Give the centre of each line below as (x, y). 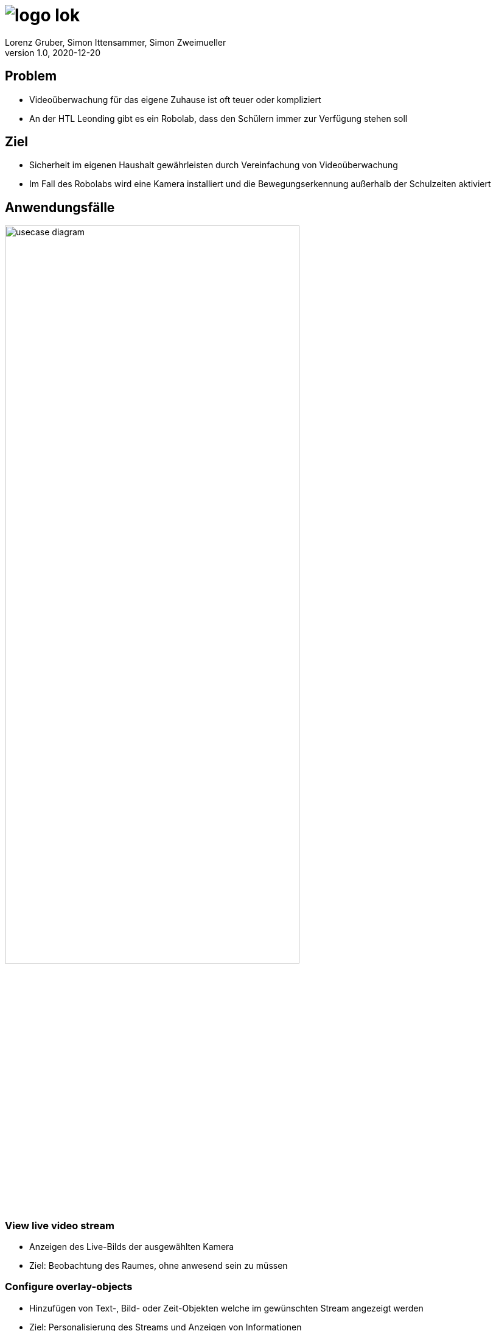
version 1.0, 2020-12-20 (53, 52)
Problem (31, 76)
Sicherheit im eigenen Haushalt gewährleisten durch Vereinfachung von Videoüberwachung (214, 165)
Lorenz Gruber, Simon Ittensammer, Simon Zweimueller (116, 42)
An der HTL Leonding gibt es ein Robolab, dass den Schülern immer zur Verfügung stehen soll (218, 118)
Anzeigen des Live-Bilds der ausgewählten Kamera (132, 1247)
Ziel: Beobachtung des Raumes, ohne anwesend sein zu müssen (159, 1266)
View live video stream (60, 1225)
